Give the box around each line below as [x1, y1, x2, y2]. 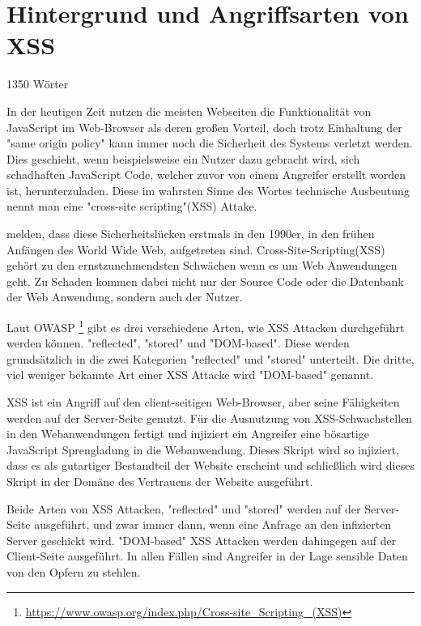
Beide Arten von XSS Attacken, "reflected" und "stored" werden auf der [6, 500, 361, 517]
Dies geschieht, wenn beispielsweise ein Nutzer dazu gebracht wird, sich [6, 150, 360, 167]
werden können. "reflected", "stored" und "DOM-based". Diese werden [6, 334, 350, 351]
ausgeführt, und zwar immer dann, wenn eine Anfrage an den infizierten [34, 516, 392, 533]
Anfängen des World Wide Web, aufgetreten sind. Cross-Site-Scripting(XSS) [6, 241, 385, 258]
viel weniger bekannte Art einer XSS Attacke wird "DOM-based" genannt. [6, 366, 374, 383]
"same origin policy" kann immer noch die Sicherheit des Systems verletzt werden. [6, 134, 413, 151]
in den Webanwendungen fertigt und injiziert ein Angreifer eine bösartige [6, 425, 369, 442]
